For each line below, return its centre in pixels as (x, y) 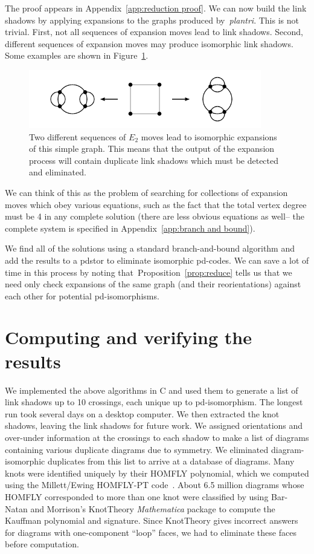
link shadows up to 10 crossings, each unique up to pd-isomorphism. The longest (154, 402)
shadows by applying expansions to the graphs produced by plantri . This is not (152, 20)
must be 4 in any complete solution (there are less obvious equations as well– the (155, 216)
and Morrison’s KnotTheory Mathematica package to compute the (153, 508)
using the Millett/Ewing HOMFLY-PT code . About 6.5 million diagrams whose (155, 485)
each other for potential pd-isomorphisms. (82, 295)
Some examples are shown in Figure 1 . (77, 55)
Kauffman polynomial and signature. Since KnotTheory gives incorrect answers (152, 520)
